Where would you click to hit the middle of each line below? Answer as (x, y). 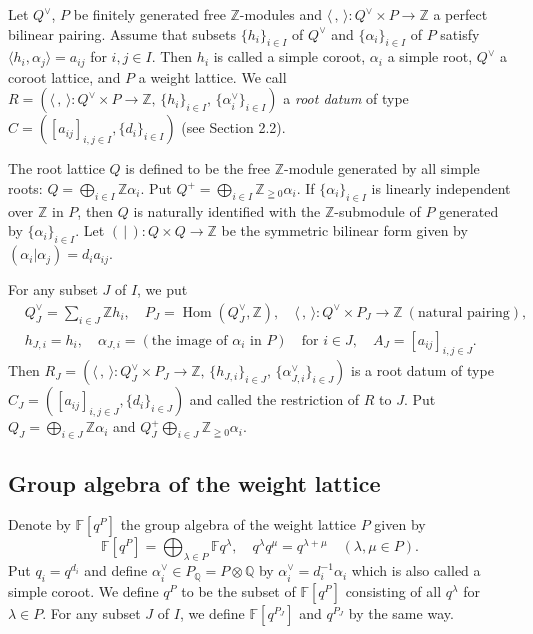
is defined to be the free (198, 168)
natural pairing (463, 312)
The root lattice (56, 168)
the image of (189, 340)
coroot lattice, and (64, 76)
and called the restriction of (274, 399)
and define (116, 570)
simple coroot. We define (83, 591)
